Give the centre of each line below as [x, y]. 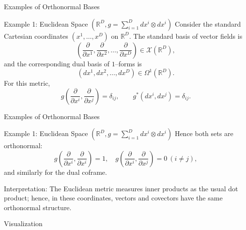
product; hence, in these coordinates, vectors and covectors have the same [113, 198]
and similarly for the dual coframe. [55, 172]
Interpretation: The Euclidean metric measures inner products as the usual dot [121, 188]
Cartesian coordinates [36, 36]
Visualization [23, 223]
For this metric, [27, 83]
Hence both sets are [204, 133]
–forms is [128, 63]
